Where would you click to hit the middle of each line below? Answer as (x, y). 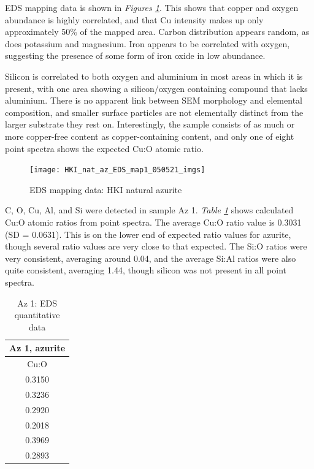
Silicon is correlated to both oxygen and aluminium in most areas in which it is (154, 76)
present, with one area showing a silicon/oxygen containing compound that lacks (156, 88)
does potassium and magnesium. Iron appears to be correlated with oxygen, (147, 43)
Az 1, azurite (37, 348)
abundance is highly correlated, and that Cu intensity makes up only (134, 19)
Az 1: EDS (37, 303)
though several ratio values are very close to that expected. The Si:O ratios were (156, 246)
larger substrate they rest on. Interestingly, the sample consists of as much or (150, 124)
